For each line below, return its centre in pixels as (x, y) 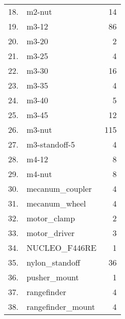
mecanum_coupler (59, 188)
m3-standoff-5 (51, 144)
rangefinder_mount (61, 307)
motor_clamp (51, 218)
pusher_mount (53, 277)
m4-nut (39, 174)
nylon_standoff (53, 262)
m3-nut (39, 129)
